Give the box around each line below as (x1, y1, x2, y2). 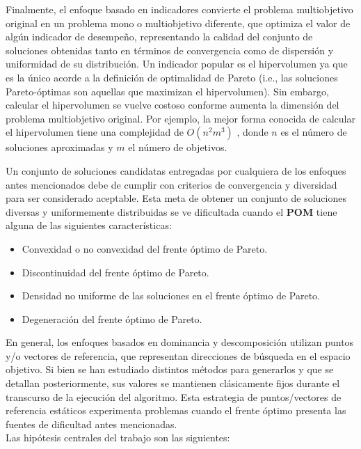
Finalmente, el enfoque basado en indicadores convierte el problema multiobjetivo (6, 2, 353, 16)
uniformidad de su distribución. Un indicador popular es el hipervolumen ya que (6, 56, 348, 71)
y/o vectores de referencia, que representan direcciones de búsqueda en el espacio (6, 348, 351, 363)
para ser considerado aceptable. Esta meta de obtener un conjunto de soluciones (6, 191, 346, 205)
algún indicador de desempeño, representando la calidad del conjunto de (6, 29, 313, 44)
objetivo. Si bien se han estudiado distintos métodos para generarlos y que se (6, 362, 334, 377)
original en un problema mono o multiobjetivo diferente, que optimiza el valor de (6, 15, 351, 30)
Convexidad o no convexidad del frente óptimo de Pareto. (22, 241, 268, 255)
